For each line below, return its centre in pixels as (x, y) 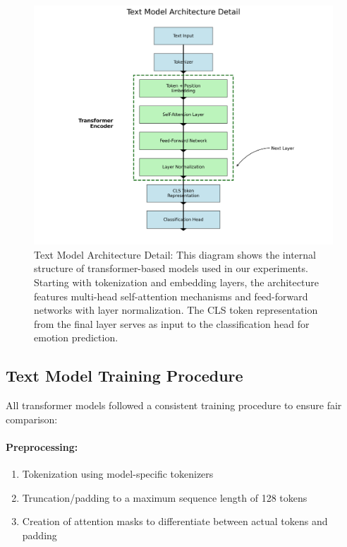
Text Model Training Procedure (124, 376)
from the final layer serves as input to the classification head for (172, 323)
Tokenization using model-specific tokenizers (118, 474)
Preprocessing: (42, 447)
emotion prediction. (76, 337)
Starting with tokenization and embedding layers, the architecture (176, 282)
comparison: (32, 419)
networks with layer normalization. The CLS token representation (176, 310)
